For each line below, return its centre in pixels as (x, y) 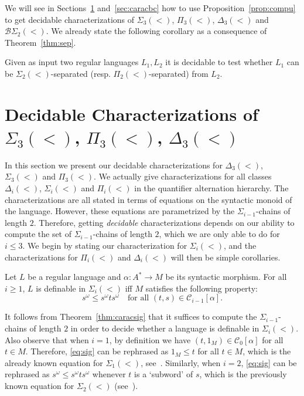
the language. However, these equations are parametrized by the (120, 211)
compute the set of (38, 234)
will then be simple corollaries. (226, 257)
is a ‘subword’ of (164, 374)
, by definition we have (150, 339)
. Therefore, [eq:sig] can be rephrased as (97, 351)
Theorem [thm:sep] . (40, 42)
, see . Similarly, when (181, 362)
